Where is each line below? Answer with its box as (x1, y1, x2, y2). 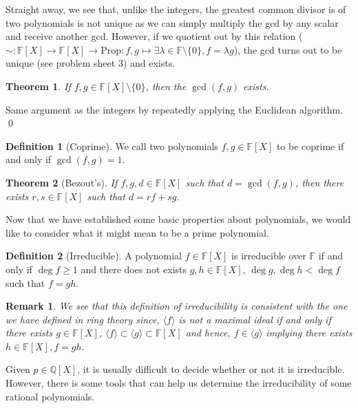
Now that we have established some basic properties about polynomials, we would (6, 212, 351, 226)
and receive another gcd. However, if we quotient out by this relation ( (6, 29, 303, 43)
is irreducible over (231, 248, 306, 263)
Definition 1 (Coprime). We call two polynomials (6, 138, 218, 153)
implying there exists (266, 325, 352, 340)
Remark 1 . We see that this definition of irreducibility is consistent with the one (6, 299, 348, 313)
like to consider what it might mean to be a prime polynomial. (6, 225, 269, 239)
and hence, (185, 325, 231, 340)
